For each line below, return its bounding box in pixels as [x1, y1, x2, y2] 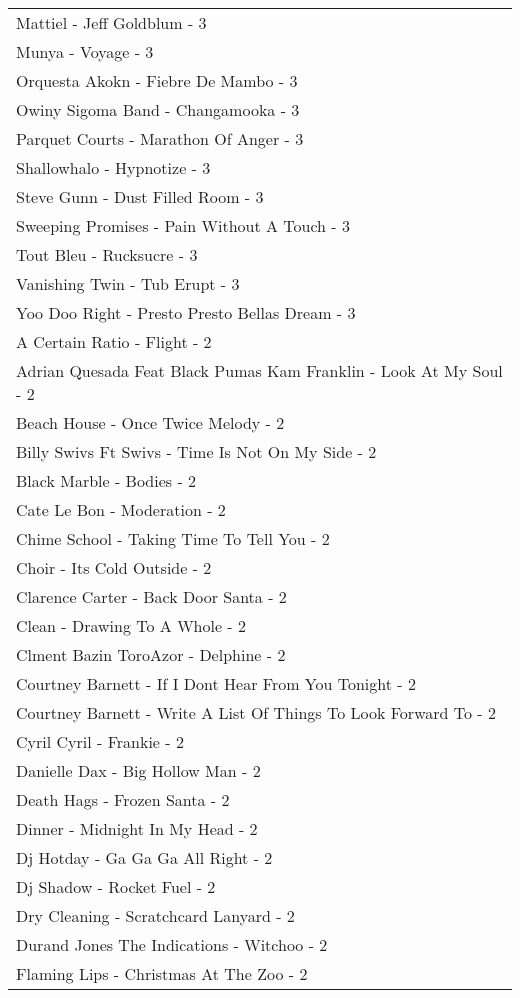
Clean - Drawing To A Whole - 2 [16, 614, 247, 637]
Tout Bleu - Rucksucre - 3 [16, 243, 198, 266]
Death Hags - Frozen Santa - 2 [16, 788, 230, 811]
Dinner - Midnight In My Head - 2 [16, 817, 258, 840]
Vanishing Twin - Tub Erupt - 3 [16, 272, 240, 295]
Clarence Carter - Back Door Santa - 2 [16, 585, 287, 608]
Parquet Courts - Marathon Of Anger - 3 [16, 127, 304, 150]
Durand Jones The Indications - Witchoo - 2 [16, 933, 328, 956]
